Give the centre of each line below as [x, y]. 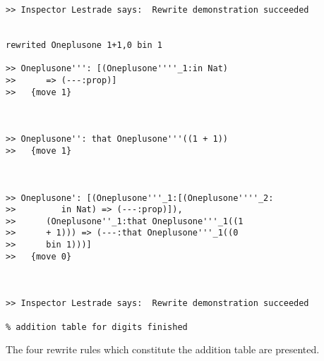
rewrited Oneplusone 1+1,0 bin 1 [84, 45]
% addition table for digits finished [97, 327]
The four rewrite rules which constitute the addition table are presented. [163, 349]
